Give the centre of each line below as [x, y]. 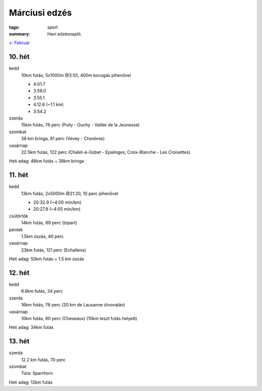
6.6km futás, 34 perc [42, 291]
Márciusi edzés [41, 13]
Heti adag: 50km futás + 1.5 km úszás [47, 259]
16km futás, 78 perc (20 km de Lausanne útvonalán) [73, 305]
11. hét [19, 175]
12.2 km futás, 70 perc [43, 359]
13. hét [19, 341]
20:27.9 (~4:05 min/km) [57, 209]
